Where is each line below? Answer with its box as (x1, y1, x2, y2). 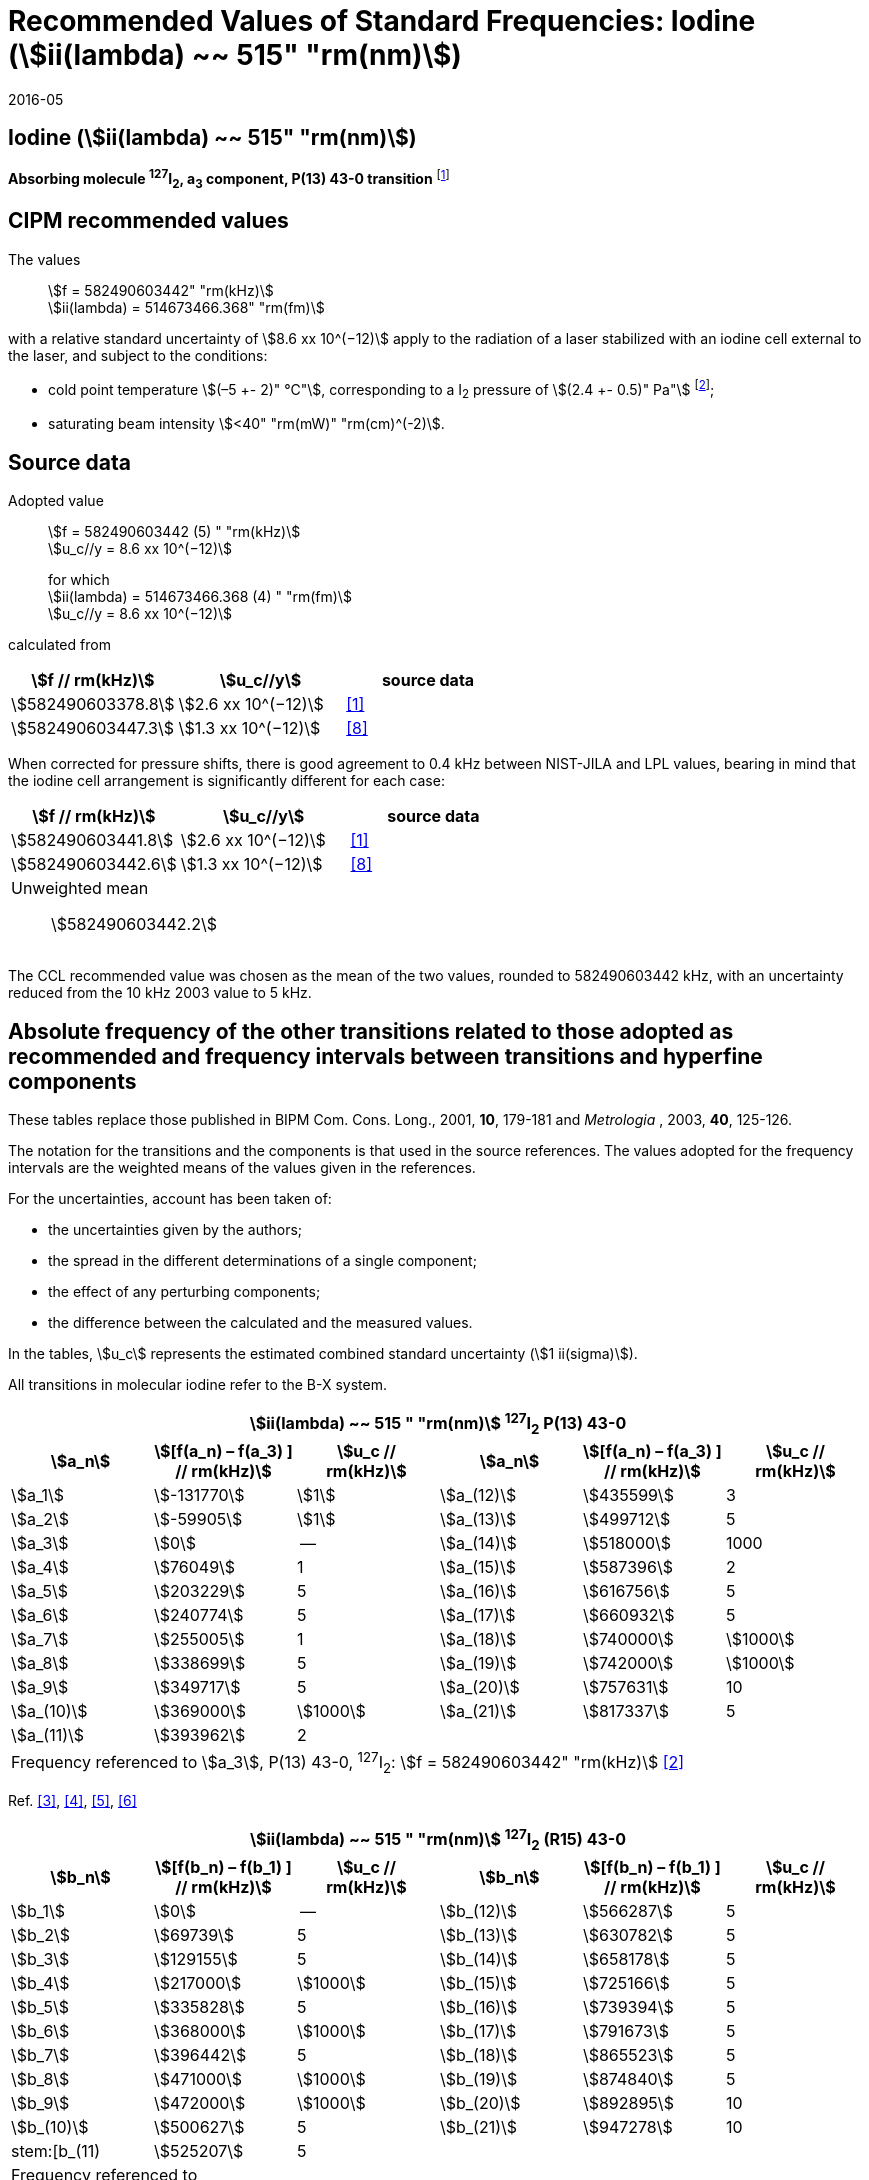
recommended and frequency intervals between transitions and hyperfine (8, 1043, 763, 1069)
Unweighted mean (11, 878, 149, 899)
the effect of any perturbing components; (48, 1283, 321, 1301)
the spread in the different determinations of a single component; (48, 1252, 477, 1270)
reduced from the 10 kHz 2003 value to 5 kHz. (8, 984, 312, 1002)
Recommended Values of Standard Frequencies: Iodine (8, 4, 756, 38)
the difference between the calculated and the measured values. (48, 1314, 473, 1332)
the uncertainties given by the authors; (48, 1221, 303, 1239)
